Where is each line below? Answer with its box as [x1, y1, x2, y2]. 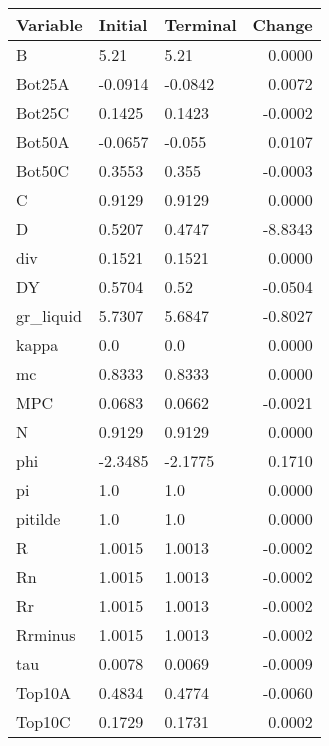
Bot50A [16, 130, 70, 153]
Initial [98, 13, 148, 36]
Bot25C [16, 101, 70, 124]
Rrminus [16, 623, 76, 646]
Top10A [16, 681, 72, 704]
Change [252, 13, 313, 36]
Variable [16, 13, 83, 36]
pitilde [16, 507, 61, 530]
